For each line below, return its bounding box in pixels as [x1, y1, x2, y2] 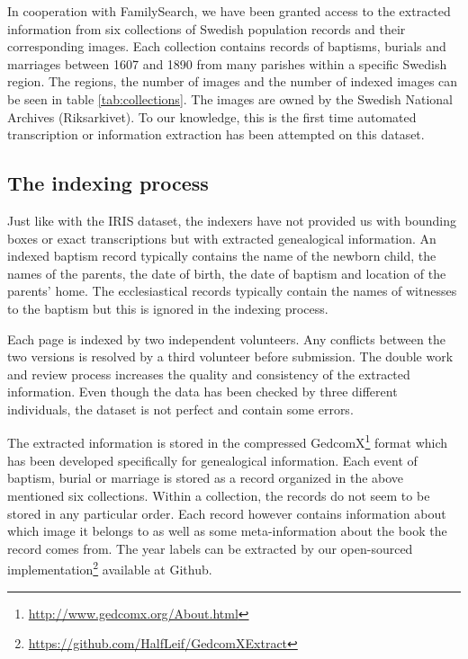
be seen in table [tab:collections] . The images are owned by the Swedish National [7, 89, 454, 108]
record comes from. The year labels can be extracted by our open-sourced [7, 539, 413, 557]
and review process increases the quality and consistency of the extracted [7, 364, 410, 383]
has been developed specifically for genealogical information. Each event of [7, 450, 418, 469]
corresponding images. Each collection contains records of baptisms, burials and [7, 37, 446, 56]
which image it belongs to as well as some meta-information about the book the [7, 521, 447, 540]
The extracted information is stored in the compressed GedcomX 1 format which [7, 431, 448, 452]
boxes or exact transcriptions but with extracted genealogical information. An [7, 228, 436, 247]
